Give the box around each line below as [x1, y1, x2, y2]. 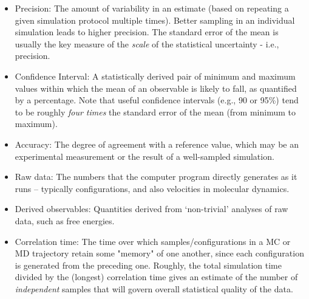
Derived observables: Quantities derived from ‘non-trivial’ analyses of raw [15, 202, 288, 215]
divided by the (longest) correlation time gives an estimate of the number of [15, 270, 298, 283]
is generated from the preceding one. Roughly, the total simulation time [15, 258, 282, 271]
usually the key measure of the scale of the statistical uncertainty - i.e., [15, 37, 279, 50]
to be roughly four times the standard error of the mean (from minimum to [15, 105, 296, 118]
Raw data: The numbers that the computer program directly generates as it [15, 170, 297, 183]
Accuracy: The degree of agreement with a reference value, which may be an [15, 137, 299, 150]
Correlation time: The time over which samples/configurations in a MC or [15, 235, 291, 247]
